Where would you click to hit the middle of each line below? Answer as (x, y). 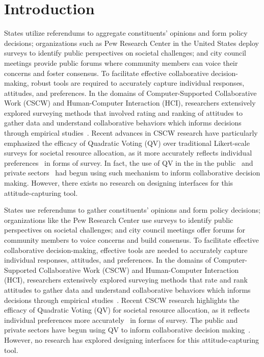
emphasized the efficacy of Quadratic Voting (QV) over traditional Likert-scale (127, 143)
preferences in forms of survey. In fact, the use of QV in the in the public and (129, 162)
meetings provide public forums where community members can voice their (121, 62)
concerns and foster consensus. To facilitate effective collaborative (107, 73)
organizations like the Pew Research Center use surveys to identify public (119, 220)
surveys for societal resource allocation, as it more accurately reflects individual (128, 153)
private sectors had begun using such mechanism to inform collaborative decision (132, 173)
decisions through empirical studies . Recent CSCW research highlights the (122, 300)
